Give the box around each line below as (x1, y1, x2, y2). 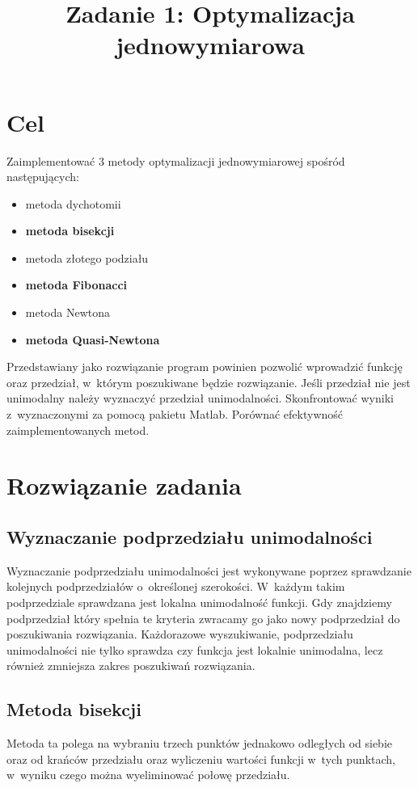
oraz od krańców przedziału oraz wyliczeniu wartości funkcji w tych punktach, (6, 750, 395, 767)
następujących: (6, 168, 79, 185)
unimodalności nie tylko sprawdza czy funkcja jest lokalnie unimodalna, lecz (6, 641, 383, 658)
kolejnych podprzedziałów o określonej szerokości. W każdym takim (6, 578, 345, 595)
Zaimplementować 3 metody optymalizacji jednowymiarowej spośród (6, 152, 345, 169)
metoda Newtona (25, 304, 111, 321)
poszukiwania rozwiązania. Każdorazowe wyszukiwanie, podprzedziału (6, 626, 353, 643)
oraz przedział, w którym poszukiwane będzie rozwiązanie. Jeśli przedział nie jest (6, 373, 411, 390)
